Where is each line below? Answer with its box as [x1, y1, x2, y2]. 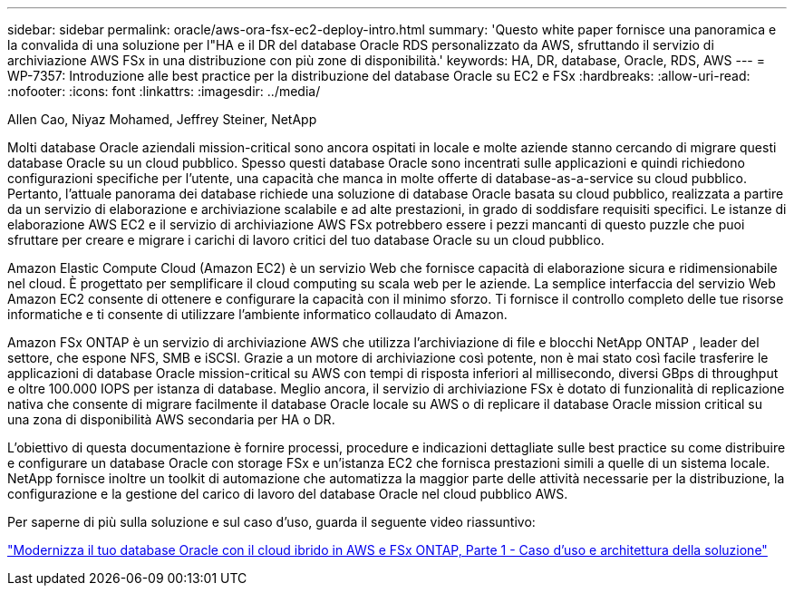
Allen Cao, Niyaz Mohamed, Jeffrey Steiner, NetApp [7, 112, 317, 127]
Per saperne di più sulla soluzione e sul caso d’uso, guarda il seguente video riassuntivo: [7, 514, 536, 530]
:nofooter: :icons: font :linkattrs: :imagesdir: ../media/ [7, 83, 321, 99]
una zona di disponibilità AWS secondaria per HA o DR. [7, 412, 335, 427]
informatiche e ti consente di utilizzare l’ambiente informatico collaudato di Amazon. [7, 306, 508, 322]
